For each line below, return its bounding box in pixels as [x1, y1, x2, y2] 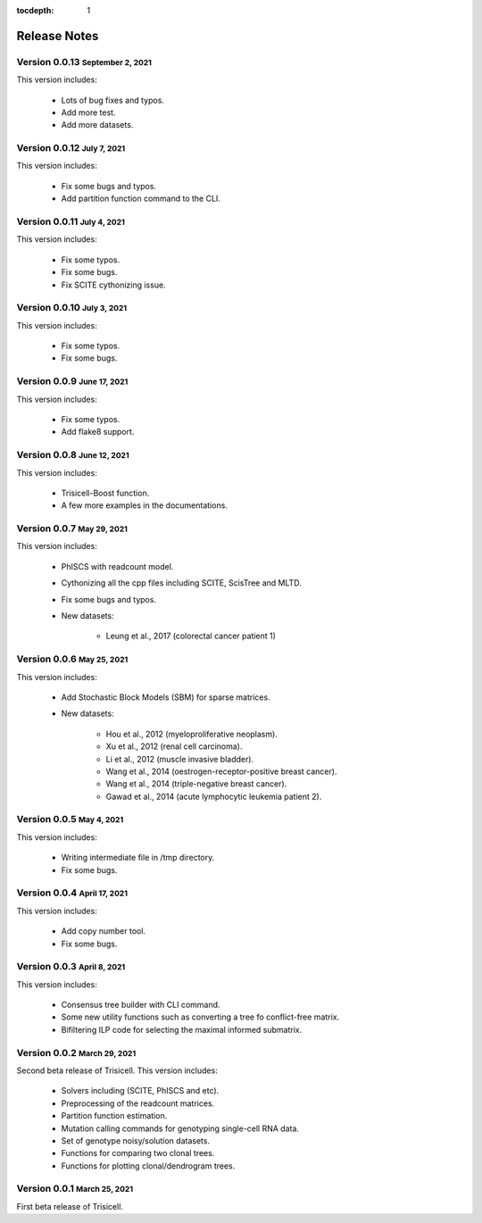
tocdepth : [16, 5, 54, 15]
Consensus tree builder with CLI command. [61, 1000, 220, 1011]
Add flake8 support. [61, 427, 135, 437]
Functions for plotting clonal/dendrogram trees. [61, 1161, 236, 1171]
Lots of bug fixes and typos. [61, 95, 165, 105]
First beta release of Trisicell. [16, 1201, 124, 1211]
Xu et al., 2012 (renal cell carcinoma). [105, 741, 243, 752]
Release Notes [16, 28, 99, 44]
